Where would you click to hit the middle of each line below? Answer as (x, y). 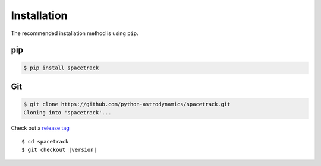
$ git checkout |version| (59, 150)
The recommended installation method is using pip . (75, 33)
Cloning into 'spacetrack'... (67, 112)
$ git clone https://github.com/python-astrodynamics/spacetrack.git (127, 104)
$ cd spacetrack (45, 141)
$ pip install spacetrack (61, 68)
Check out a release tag (40, 128)
